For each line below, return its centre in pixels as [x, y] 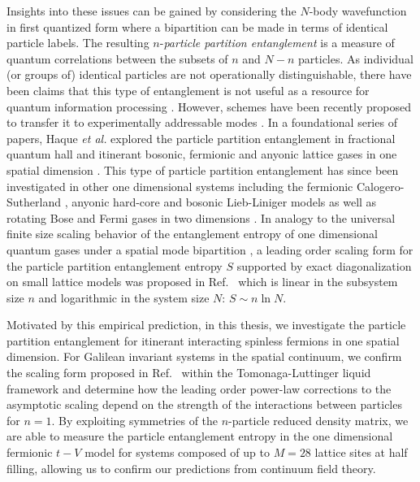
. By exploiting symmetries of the [135, 420]
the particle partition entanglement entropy [115, 265]
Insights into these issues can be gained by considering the [152, 11]
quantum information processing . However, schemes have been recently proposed [209, 106]
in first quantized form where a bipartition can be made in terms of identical [197, 26]
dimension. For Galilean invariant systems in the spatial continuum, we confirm [204, 356]
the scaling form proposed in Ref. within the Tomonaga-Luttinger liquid [189, 373]
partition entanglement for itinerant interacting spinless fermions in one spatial [203, 340]
